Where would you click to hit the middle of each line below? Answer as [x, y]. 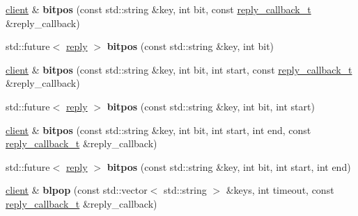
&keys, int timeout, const [280, 190]
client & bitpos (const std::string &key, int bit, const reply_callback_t [158, 9]
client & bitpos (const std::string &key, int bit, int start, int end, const [158, 130]
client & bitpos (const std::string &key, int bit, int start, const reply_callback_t [179, 69]
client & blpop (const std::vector [77, 190]
